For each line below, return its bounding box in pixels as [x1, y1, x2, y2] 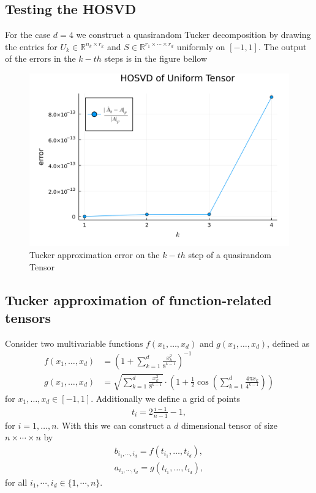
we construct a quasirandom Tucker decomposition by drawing [76, 28, 311, 41]
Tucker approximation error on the [29, 248, 160, 261]
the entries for [5, 40, 58, 53]
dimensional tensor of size [181, 418, 277, 431]
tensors [5, 308, 51, 327]
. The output [258, 40, 307, 53]
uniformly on [176, 40, 225, 53]
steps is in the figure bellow [104, 52, 208, 65]
